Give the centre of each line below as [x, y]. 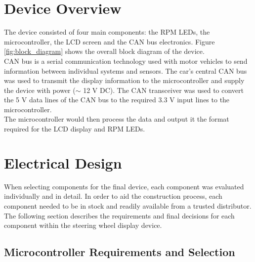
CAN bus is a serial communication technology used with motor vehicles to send [126, 61]
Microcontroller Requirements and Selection [120, 252]
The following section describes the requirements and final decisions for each [119, 215]
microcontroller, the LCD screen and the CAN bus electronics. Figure [109, 41]
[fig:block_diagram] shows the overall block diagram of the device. [104, 51]
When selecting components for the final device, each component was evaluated [124, 186]
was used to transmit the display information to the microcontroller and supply [124, 80]
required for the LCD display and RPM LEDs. [75, 129]
